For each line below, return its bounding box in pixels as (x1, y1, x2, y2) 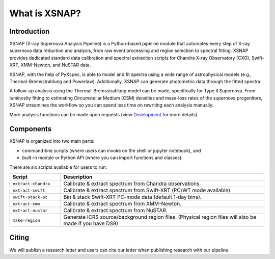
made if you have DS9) (63, 220, 118, 227)
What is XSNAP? (9, 8, 81, 19)
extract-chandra (12, 181, 50, 186)
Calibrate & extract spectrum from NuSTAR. (63, 207, 168, 214)
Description (63, 173, 93, 180)
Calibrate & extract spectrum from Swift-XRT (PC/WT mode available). (63, 187, 232, 194)
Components (9, 125, 52, 134)
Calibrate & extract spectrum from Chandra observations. (63, 180, 201, 187)
